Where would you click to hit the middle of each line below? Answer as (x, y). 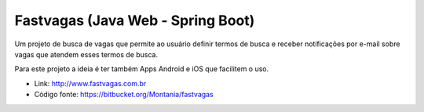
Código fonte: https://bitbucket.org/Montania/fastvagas (124, 95)
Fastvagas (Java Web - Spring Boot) (135, 20)
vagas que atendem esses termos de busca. (86, 54)
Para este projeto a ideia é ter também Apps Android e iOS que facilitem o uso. (142, 69)
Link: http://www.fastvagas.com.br (90, 83)
